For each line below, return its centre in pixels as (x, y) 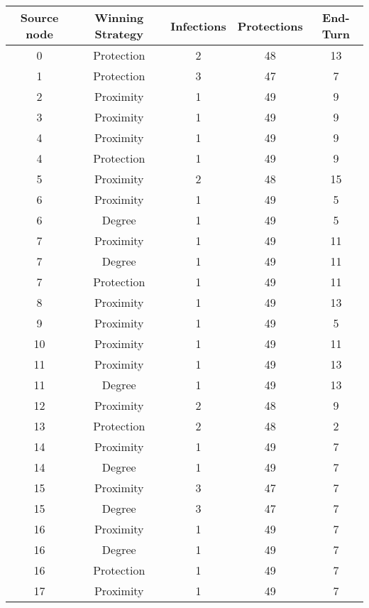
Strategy (119, 34)
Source (39, 17)
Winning (119, 17)
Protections (270, 26)
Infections (198, 26)
